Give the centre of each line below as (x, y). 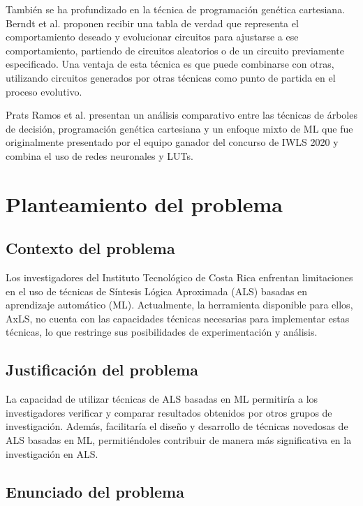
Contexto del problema (90, 248)
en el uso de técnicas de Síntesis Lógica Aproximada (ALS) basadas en (157, 291)
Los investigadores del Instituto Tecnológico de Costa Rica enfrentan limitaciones (179, 277)
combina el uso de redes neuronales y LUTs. (99, 155)
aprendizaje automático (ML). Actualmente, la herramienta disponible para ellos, (179, 305)
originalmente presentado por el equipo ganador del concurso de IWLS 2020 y (172, 142)
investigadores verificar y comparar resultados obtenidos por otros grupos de (169, 412)
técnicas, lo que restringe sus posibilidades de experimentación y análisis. (162, 332)
